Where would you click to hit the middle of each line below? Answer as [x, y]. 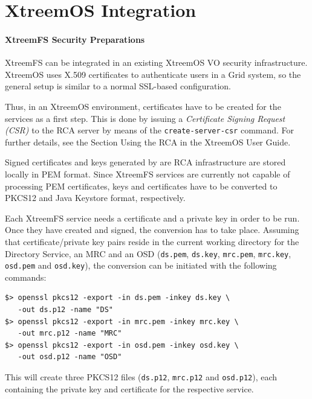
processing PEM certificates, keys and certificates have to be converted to [141, 186]
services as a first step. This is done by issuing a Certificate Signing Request [145, 118]
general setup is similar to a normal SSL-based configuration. [118, 86]
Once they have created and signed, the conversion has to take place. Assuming [152, 230]
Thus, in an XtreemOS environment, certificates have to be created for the [143, 106]
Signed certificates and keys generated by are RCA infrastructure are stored [145, 162]
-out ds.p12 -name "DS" [65, 310]
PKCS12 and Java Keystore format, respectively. [95, 198]
